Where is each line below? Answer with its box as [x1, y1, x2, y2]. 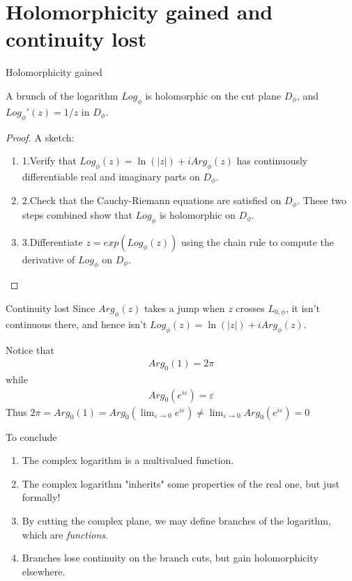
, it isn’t [285, 300, 320, 315]
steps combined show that [22, 207, 132, 222]
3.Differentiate [22, 234, 83, 249]
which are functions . [22, 527, 108, 541]
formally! [22, 490, 61, 504]
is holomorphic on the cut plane [145, 88, 282, 102]
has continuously [236, 153, 308, 168]
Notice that [6, 342, 54, 357]
